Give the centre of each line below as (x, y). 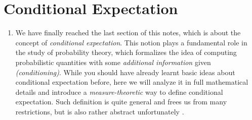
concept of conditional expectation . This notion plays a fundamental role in (131, 42)
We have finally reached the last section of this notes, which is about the (128, 33)
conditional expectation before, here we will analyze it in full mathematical (132, 82)
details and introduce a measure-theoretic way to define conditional (119, 92)
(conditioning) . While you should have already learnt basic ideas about (125, 72)
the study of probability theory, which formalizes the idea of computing (126, 52)
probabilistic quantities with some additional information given (113, 62)
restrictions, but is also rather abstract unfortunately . (100, 111)
